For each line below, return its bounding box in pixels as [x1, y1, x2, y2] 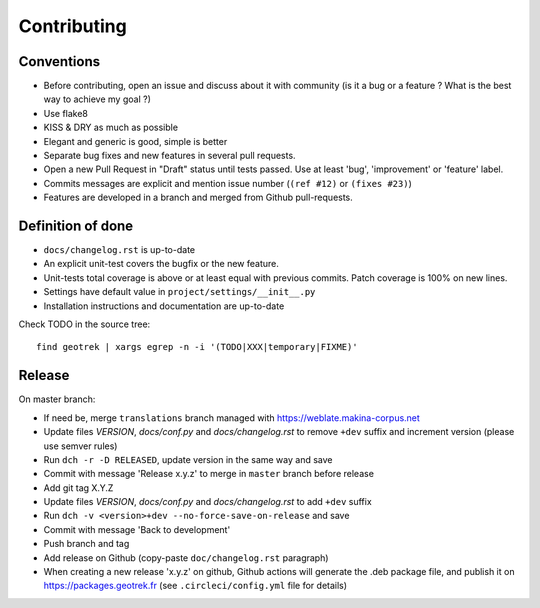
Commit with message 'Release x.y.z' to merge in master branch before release [43, 468, 375, 480]
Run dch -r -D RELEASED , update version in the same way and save [43, 453, 333, 465]
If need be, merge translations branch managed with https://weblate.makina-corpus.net [43, 411, 420, 424]
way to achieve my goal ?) [43, 93, 152, 105]
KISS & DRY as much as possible [43, 121, 179, 134]
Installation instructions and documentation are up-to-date [43, 300, 285, 312]
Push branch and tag [43, 538, 130, 550]
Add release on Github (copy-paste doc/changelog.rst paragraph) [43, 551, 329, 564]
